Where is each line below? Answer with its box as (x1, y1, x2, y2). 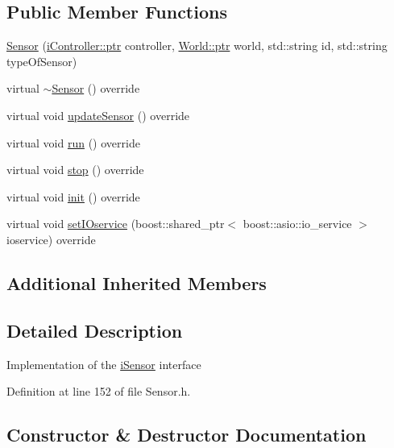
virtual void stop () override (6, 161, 144, 178)
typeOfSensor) (6, 52, 77, 69)
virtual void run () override (6, 134, 140, 151)
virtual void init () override (6, 188, 140, 205)
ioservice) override (6, 230, 96, 247)
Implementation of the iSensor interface (6, 355, 201, 372)
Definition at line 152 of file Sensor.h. (6, 383, 191, 400)
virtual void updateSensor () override (6, 106, 190, 123)
